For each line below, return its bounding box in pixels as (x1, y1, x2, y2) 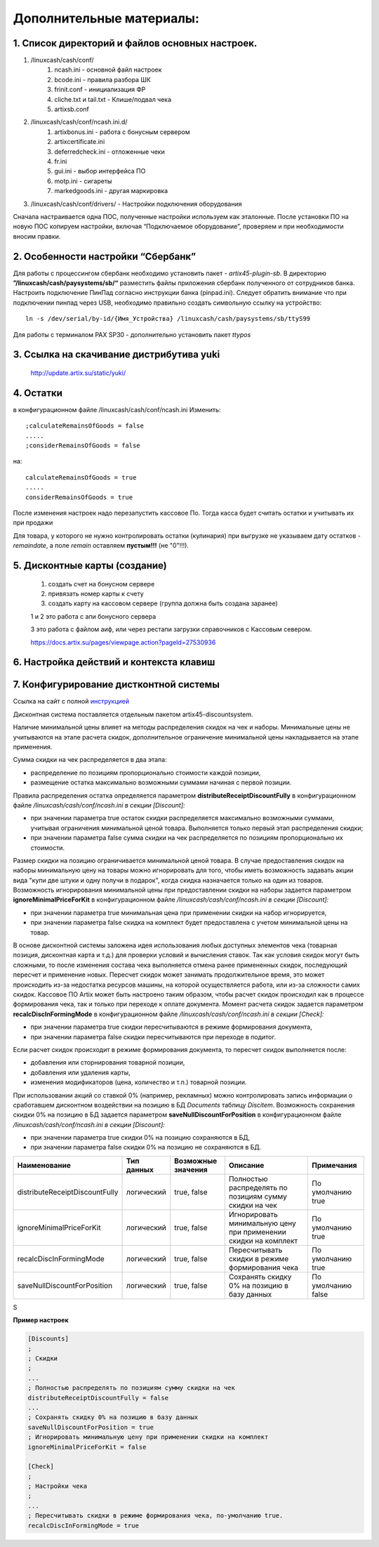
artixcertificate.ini (54, 138, 105, 146)
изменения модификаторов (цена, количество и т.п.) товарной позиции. (30, 1078, 247, 1086)
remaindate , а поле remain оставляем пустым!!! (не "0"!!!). (13, 541, 189, 550)
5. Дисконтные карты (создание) (13, 559, 168, 572)
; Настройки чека (27, 1482, 88, 1490)
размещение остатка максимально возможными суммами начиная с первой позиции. (30, 778, 292, 786)
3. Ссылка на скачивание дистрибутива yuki (13, 348, 220, 361)
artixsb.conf (54, 105, 89, 114)
